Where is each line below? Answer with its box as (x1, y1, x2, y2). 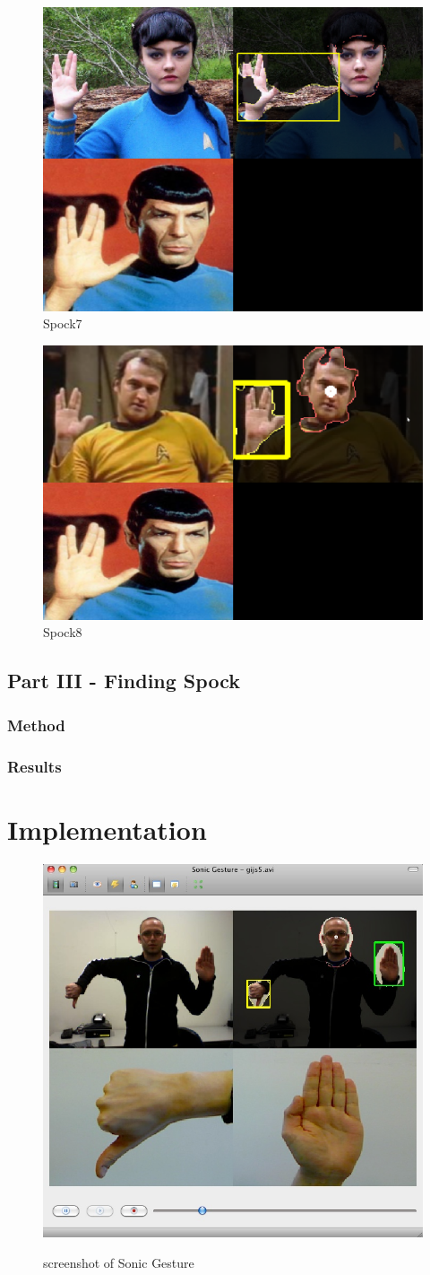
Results (7, 755, 62, 777)
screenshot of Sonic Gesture (43, 1253, 194, 1271)
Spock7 (43, 314, 82, 333)
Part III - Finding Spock (7, 667, 240, 694)
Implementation (7, 810, 207, 847)
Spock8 (43, 623, 82, 642)
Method (7, 713, 65, 736)
